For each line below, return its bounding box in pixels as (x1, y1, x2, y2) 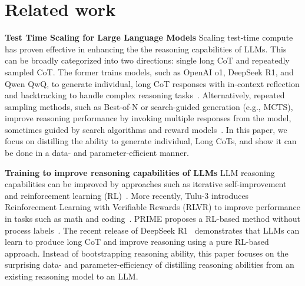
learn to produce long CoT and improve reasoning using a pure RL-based (5, 235, 269, 248)
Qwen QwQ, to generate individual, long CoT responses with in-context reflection (5, 77, 300, 89)
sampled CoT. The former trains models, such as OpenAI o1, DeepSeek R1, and (5, 65, 294, 78)
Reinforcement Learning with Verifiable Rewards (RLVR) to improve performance (5, 201, 301, 213)
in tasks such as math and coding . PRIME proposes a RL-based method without (5, 212, 301, 225)
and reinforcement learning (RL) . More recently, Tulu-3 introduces (5, 189, 249, 201)
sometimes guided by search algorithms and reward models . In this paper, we (5, 123, 287, 135)
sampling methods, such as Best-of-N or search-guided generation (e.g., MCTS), (5, 100, 293, 112)
